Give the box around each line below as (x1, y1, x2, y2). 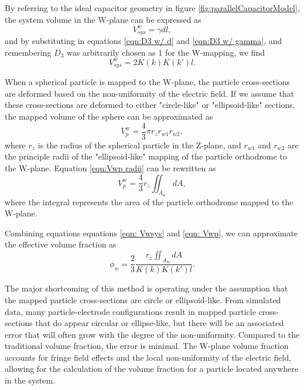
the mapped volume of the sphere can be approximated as (5, 110, 213, 123)
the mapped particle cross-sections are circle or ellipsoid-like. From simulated (5, 293, 281, 306)
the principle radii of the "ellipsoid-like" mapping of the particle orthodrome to (5, 150, 287, 162)
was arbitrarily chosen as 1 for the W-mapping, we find (67, 46, 265, 58)
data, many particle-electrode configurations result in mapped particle (5, 305, 256, 317)
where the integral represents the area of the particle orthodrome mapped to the (5, 195, 293, 208)
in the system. (5, 374, 56, 386)
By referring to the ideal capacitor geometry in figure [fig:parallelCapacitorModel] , (5, 2, 300, 13)
